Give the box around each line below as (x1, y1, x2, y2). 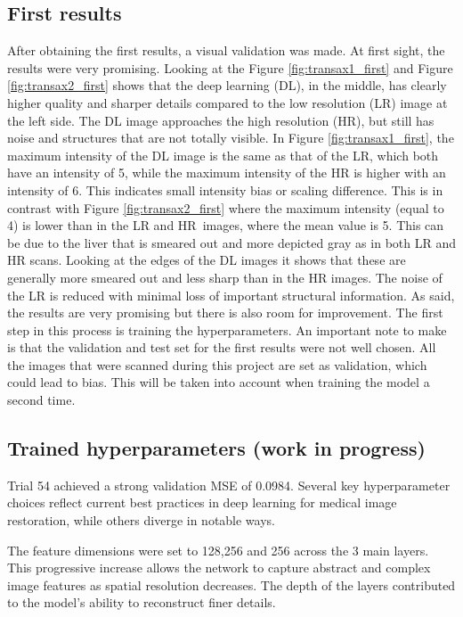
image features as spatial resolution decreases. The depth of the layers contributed (7, 575, 456, 594)
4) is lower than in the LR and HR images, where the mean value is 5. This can (7, 216, 444, 234)
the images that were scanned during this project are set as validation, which (7, 355, 427, 374)
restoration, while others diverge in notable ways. (7, 511, 275, 530)
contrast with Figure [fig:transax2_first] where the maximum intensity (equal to (7, 198, 444, 217)
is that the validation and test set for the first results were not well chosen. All (7, 338, 436, 357)
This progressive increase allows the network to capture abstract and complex (7, 558, 431, 577)
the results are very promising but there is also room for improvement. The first (7, 303, 443, 322)
